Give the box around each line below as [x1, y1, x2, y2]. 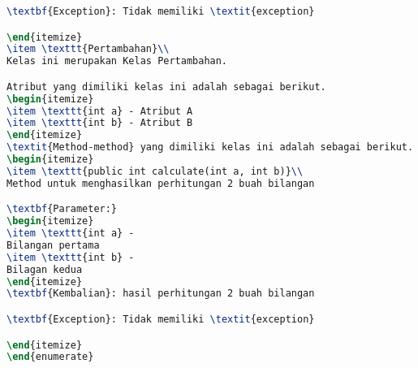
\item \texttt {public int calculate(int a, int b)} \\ [6, 165, 304, 177]
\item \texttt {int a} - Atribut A [6, 105, 193, 117]
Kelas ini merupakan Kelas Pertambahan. [6, 55, 228, 67]
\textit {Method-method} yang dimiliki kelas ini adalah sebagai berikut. [6, 141, 414, 154]
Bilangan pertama [6, 239, 100, 251]
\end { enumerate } [6, 351, 94, 363]
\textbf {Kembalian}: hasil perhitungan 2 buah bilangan [6, 288, 315, 300]
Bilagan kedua [6, 263, 83, 275]
